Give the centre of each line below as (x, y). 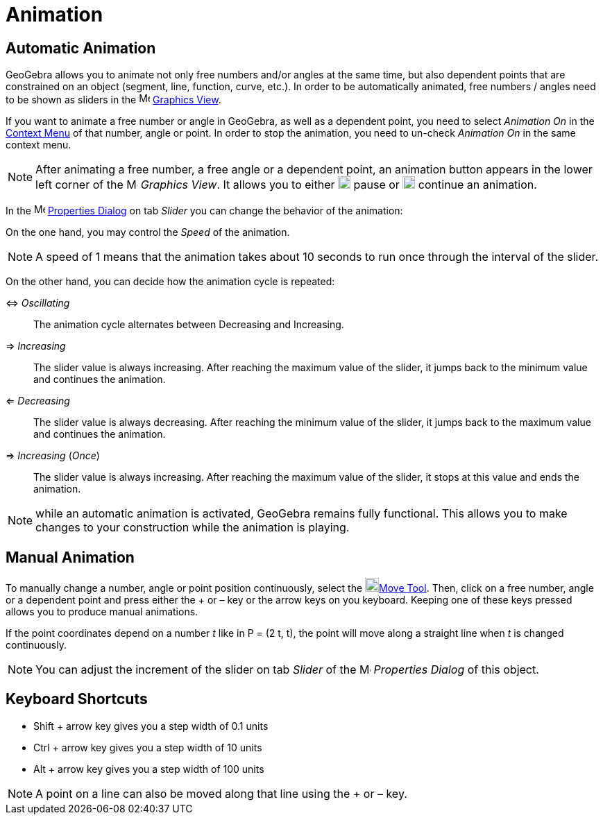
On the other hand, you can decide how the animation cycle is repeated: (170, 282)
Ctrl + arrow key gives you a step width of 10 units (148, 747)
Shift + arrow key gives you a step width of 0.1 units (151, 726)
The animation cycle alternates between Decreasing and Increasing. (189, 325)
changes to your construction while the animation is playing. (193, 528)
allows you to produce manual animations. (102, 612)
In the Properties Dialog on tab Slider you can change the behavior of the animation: (204, 211)
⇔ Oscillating (38, 303)
